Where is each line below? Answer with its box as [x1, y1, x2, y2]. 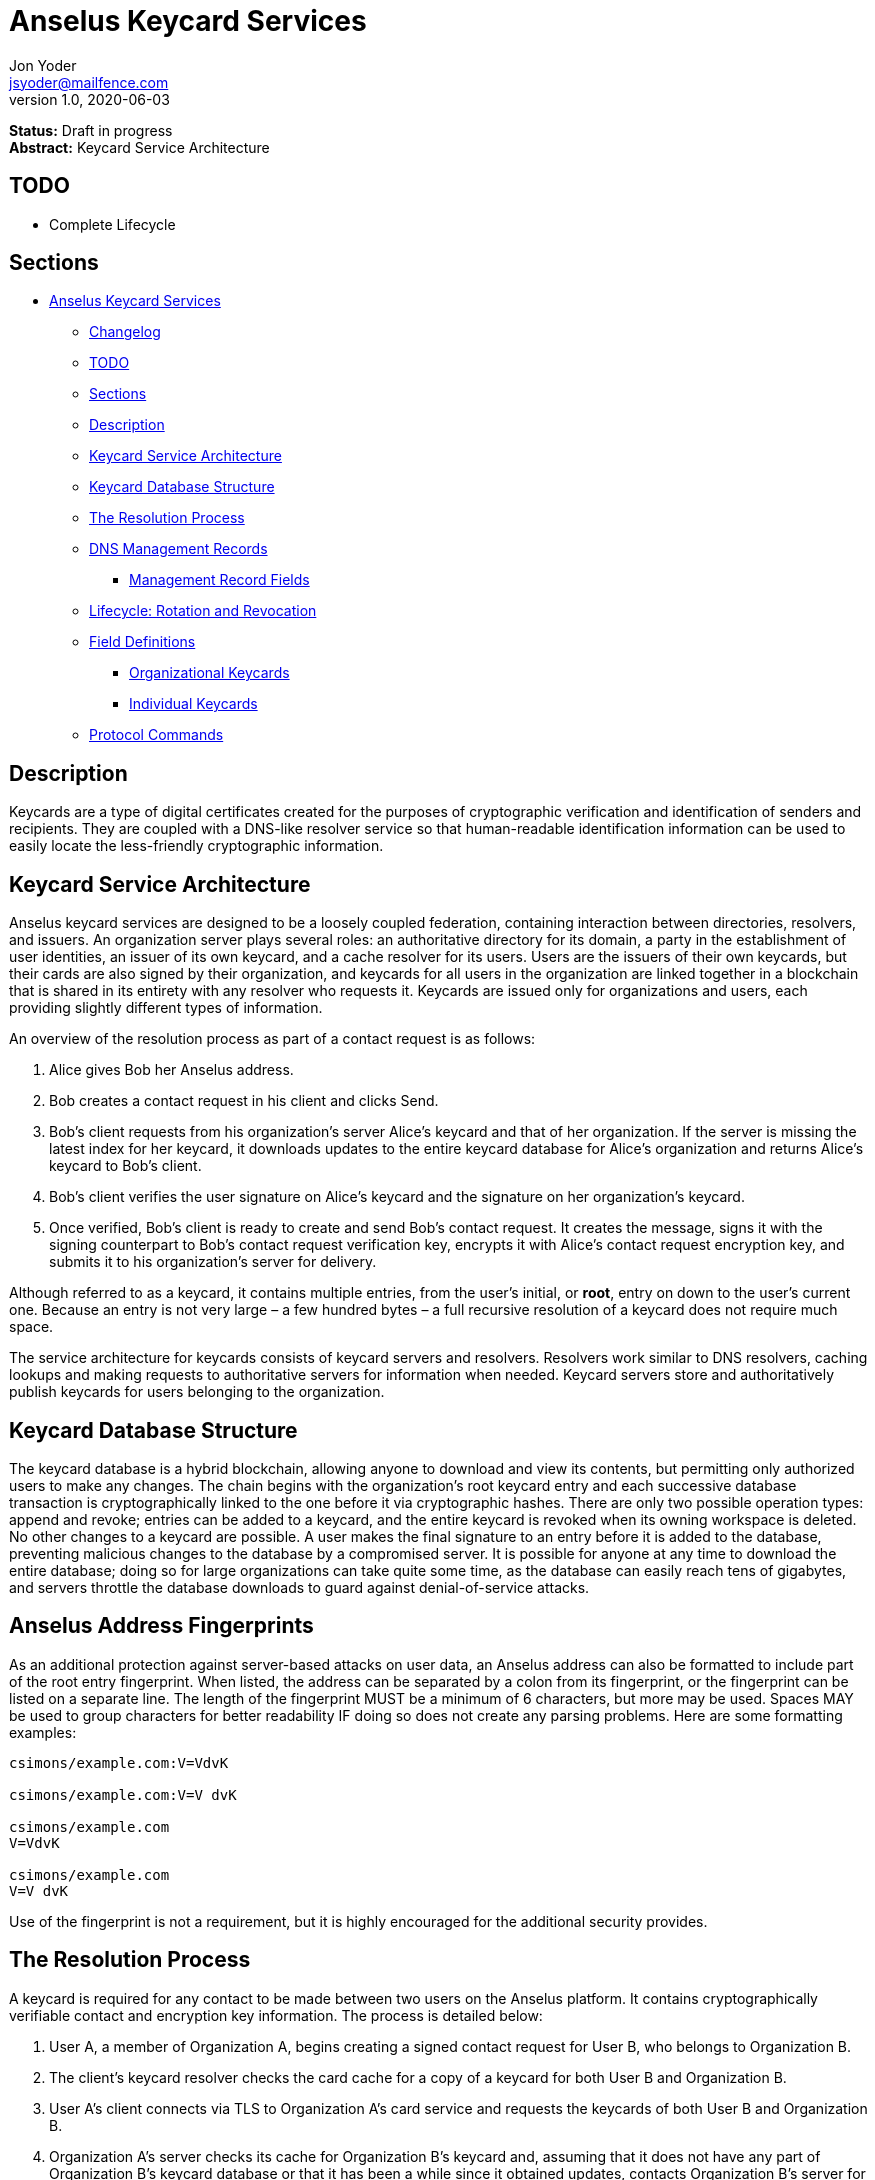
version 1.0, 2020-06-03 [9, 90, 170, 108]
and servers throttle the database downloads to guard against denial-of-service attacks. [9, 1578, 590, 1596]
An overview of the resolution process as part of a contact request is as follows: [9, 1030, 536, 1048]
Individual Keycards [129, 695, 258, 713]
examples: [9, 1723, 77, 1741]
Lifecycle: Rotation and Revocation [89, 602, 317, 620]
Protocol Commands [89, 726, 224, 744]
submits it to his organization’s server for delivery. [49, 1253, 377, 1271]
